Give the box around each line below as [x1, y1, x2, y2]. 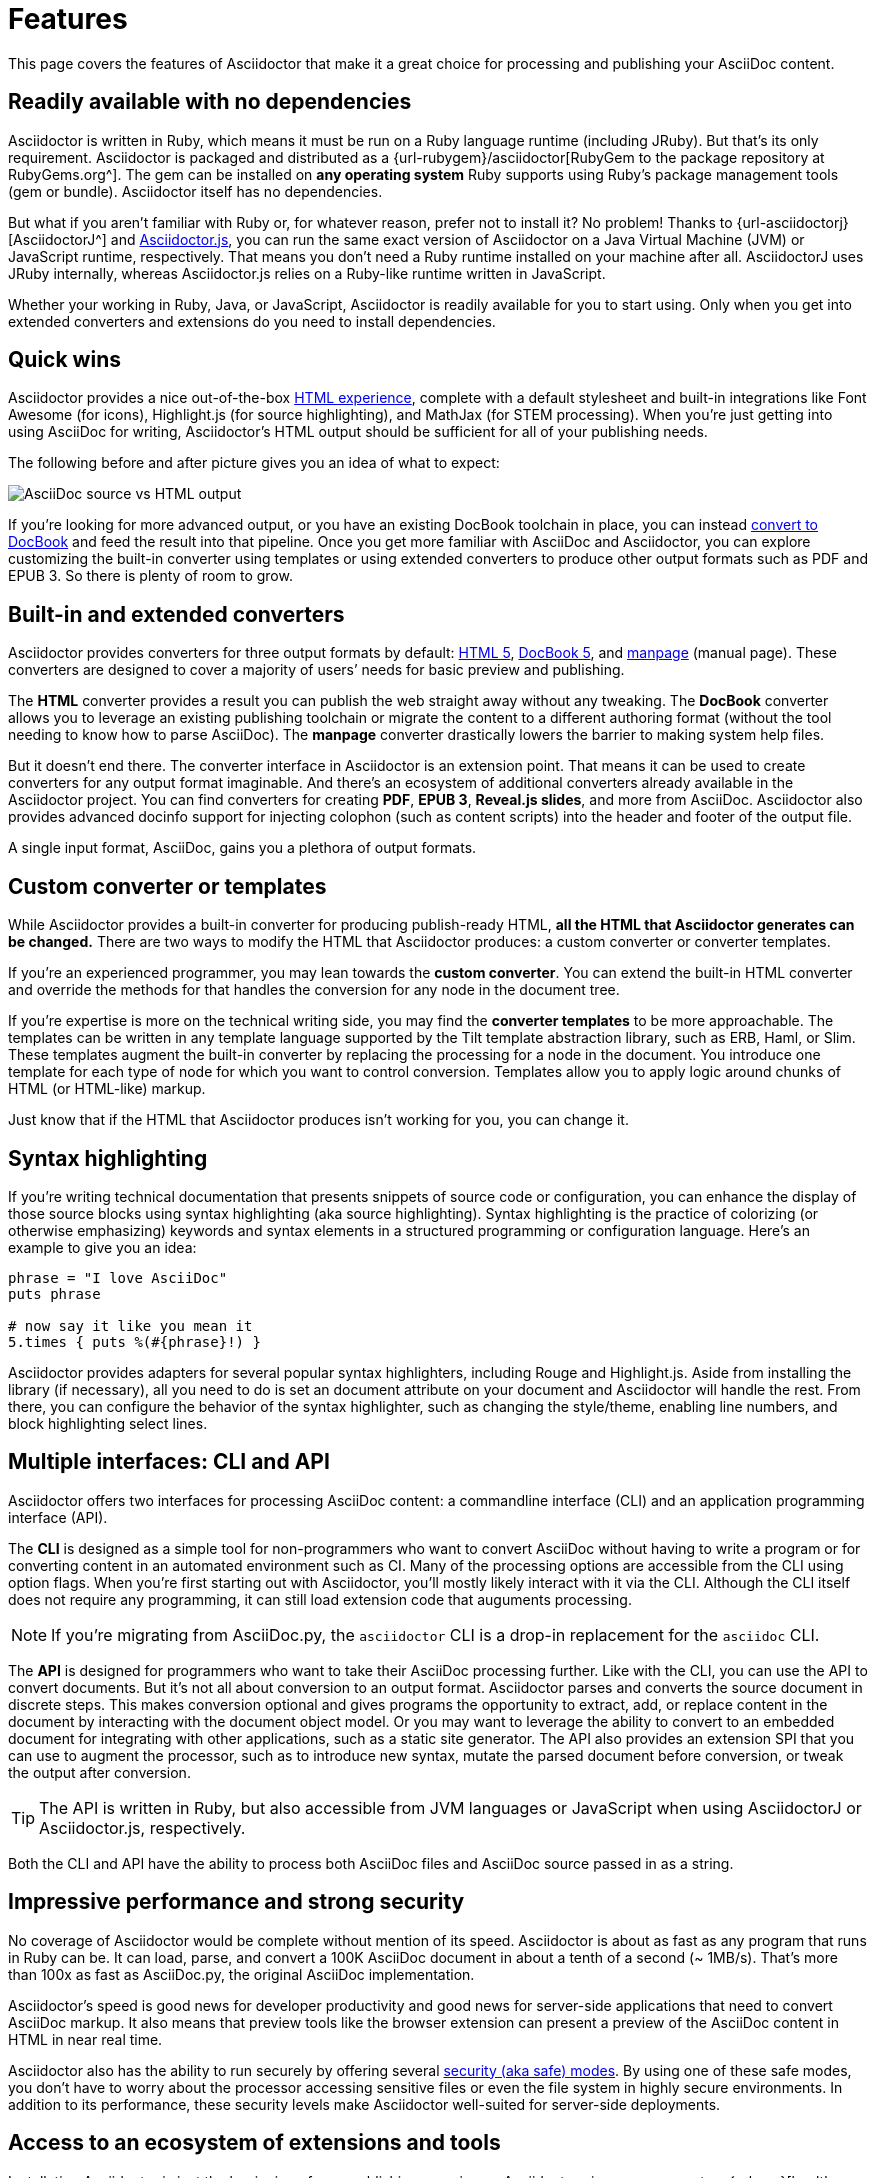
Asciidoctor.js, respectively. [39, 1817, 246, 1838]
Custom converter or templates [8, 873, 327, 899]
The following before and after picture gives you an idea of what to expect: [8, 454, 500, 472]
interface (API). [8, 1508, 108, 1526]
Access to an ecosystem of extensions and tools [8, 2130, 501, 2156]
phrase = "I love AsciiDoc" [8, 1269, 228, 1286]
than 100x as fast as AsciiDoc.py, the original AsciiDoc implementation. [8, 1965, 475, 1983]
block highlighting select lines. [8, 1414, 208, 1432]
